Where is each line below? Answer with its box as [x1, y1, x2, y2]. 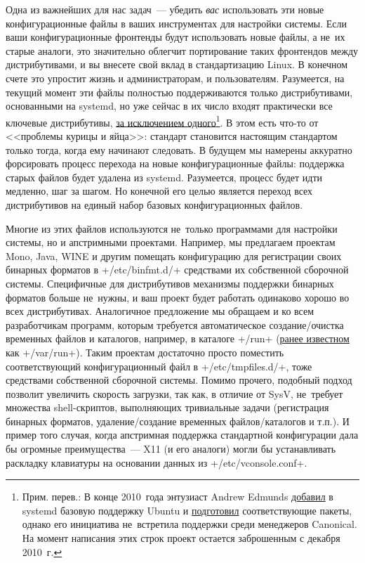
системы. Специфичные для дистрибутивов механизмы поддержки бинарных [6, 276, 334, 290]
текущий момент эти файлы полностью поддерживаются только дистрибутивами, [6, 84, 353, 99]
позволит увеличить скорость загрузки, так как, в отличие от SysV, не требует [6, 386, 343, 401]
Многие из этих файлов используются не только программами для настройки [6, 221, 338, 235]
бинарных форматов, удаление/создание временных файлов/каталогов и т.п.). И [6, 413, 350, 428]
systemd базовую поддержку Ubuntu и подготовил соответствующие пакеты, [22, 503, 352, 517]
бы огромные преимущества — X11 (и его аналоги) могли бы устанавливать [6, 441, 336, 456]
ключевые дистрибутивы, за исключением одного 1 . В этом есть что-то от [6, 112, 319, 129]
